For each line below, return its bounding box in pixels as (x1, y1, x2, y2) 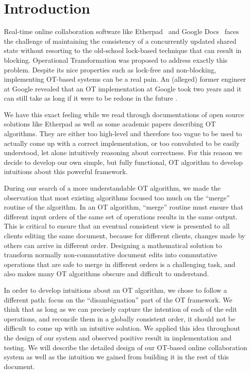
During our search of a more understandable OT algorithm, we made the (4, 183, 221, 193)
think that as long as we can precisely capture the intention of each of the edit (4, 304, 237, 314)
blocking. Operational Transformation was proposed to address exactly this (4, 54, 228, 65)
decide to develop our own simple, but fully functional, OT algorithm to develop (4, 157, 243, 167)
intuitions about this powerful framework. (4, 166, 128, 177)
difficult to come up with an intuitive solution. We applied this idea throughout (4, 323, 240, 333)
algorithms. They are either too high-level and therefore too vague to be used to (4, 128, 242, 139)
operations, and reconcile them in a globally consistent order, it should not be (4, 313, 235, 323)
